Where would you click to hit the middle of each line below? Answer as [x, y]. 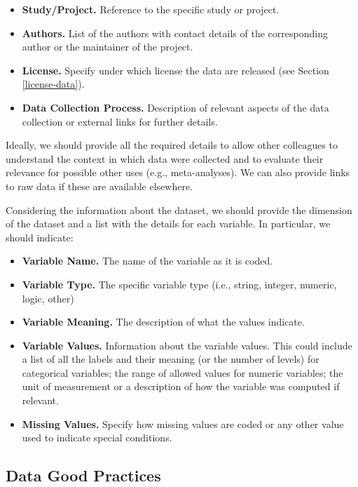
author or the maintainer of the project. [108, 47]
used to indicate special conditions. [97, 438]
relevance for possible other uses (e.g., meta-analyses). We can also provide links [178, 172]
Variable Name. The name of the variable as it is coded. [147, 261]
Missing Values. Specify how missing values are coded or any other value [183, 423]
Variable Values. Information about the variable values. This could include [187, 345]
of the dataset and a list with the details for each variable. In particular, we [168, 224]
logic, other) [48, 298]
